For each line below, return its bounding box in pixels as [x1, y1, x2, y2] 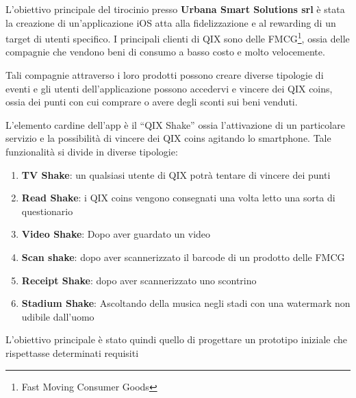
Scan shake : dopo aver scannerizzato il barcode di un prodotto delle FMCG [21, 249, 345, 264]
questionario [21, 203, 73, 218]
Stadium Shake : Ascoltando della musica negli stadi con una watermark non [21, 296, 351, 310]
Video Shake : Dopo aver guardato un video [21, 227, 211, 241]
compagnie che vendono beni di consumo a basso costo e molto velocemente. [5, 45, 325, 59]
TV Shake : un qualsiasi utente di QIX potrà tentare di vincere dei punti [21, 167, 331, 182]
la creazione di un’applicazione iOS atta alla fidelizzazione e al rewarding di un [5, 15, 336, 29]
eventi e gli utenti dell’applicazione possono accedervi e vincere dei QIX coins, [5, 81, 333, 95]
